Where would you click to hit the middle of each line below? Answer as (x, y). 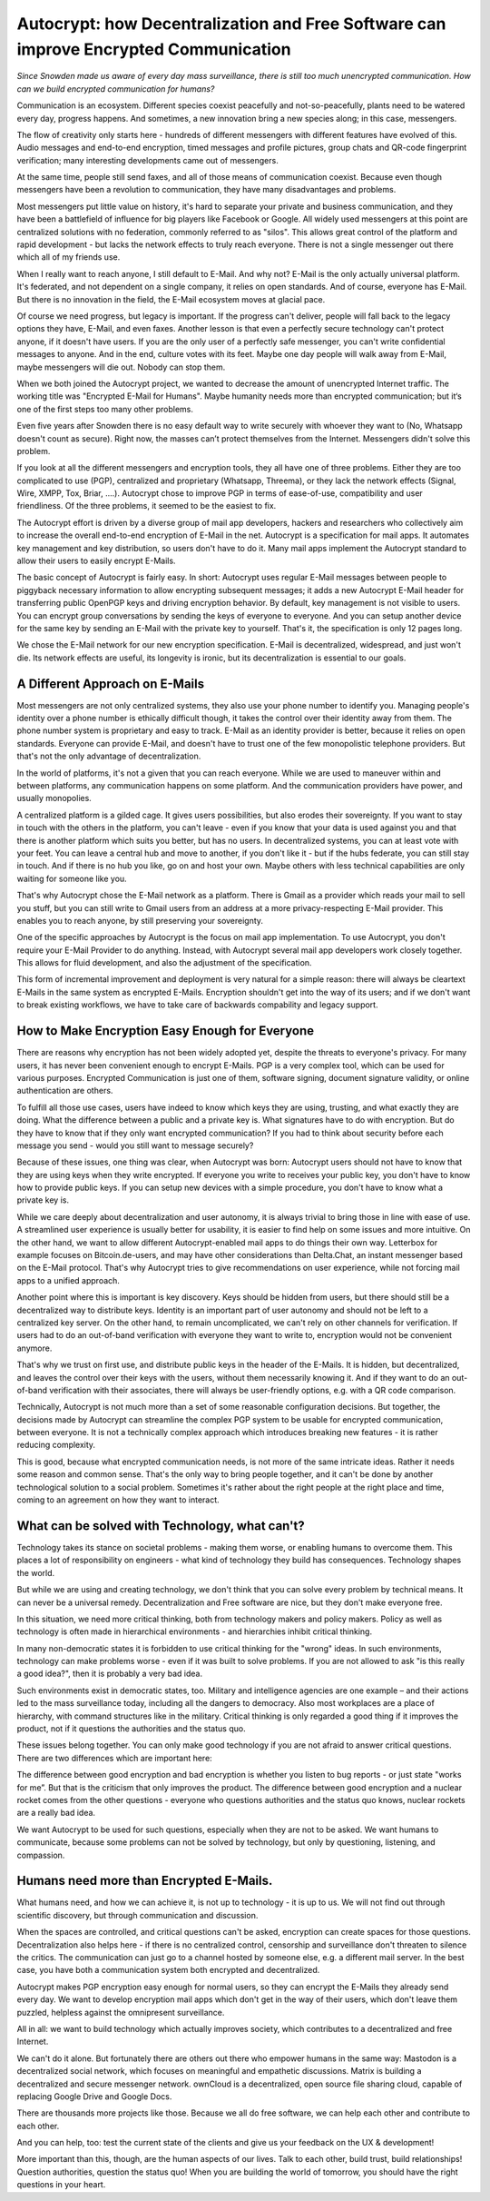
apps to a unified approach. (68, 1280)
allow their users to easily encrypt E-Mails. (96, 561)
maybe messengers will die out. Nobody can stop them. (121, 367)
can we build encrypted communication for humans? (116, 89)
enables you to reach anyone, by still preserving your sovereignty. (140, 920)
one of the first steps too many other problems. (105, 409)
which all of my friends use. (69, 257)
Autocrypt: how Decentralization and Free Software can (231, 24)
